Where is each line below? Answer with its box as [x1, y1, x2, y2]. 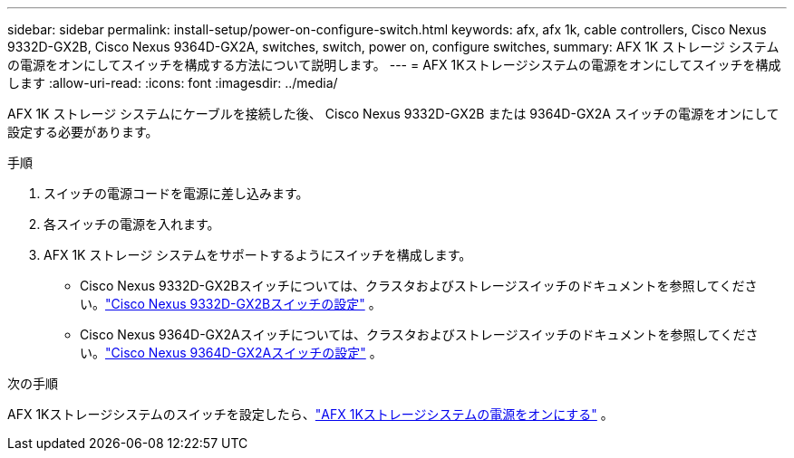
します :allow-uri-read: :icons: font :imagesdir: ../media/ [7, 75, 338, 91]
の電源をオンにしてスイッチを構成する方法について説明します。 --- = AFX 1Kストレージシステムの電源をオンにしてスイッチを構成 [7, 57, 781, 72]
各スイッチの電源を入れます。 [44, 216, 220, 232]
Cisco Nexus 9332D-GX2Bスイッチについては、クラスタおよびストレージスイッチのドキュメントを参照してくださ [80, 278, 758, 293]
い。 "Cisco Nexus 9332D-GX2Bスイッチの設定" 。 [80, 296, 382, 311]
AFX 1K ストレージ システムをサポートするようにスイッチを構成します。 [44, 247, 472, 262]
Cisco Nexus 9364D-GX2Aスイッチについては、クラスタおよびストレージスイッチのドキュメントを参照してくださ [80, 327, 759, 342]
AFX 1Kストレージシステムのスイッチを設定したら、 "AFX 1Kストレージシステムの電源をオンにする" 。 [7, 406, 614, 422]
